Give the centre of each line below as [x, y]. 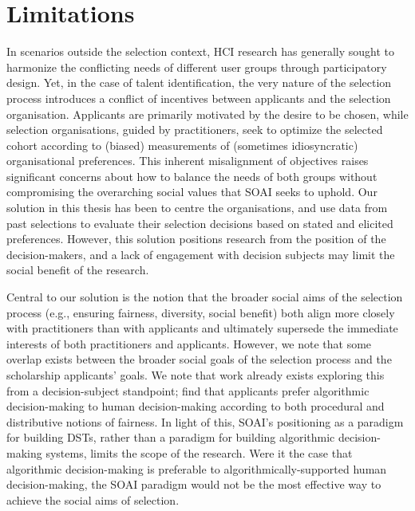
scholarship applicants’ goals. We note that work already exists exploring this [196, 375]
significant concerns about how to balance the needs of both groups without [192, 176]
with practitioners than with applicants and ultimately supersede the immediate [202, 328]
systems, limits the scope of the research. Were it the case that [199, 452]
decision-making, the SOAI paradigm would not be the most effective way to [194, 484]
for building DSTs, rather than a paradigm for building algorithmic [171, 437]
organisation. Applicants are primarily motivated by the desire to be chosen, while [207, 114]
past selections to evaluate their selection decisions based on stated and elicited [200, 223]
